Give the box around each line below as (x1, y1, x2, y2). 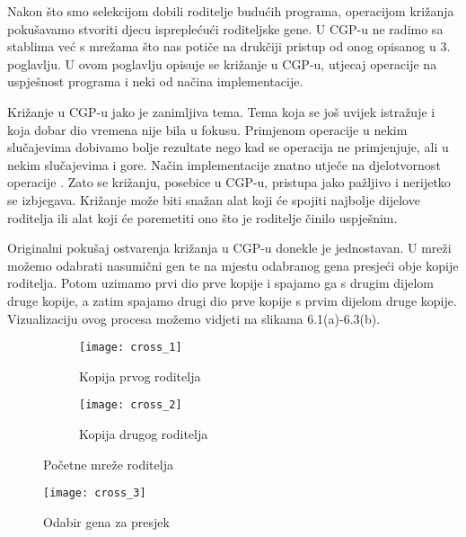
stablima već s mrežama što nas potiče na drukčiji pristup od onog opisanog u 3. (7, 37, 451, 56)
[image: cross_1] (79, 341, 182, 354)
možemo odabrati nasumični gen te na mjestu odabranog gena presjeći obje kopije (7, 255, 459, 274)
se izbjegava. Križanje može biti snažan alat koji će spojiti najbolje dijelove (7, 190, 420, 209)
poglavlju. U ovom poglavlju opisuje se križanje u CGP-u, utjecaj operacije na (7, 54, 437, 73)
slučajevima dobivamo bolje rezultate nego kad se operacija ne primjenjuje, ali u (7, 138, 449, 157)
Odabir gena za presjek (43, 512, 170, 531)
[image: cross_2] (79, 398, 182, 412)
